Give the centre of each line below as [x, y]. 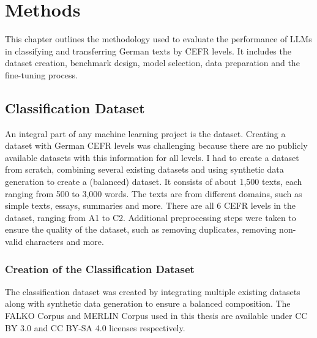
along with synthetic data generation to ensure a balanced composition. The [148, 303]
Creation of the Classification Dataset [100, 269]
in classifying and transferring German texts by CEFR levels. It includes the [148, 51]
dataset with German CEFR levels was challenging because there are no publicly [156, 145]
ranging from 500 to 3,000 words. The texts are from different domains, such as [154, 193]
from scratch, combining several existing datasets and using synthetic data [144, 169]
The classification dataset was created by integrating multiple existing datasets [153, 291]
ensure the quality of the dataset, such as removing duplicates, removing [141, 229]
